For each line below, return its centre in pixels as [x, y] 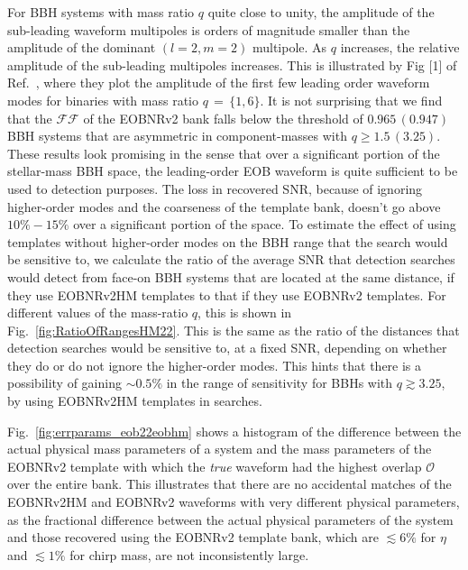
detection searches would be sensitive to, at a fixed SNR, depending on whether [227, 348]
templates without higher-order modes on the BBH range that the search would [228, 241]
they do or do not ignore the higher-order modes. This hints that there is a [215, 365]
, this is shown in [245, 313]
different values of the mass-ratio [98, 313]
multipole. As [289, 47]
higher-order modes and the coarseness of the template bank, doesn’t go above [224, 206]
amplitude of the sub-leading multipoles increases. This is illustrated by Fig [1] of [232, 64]
